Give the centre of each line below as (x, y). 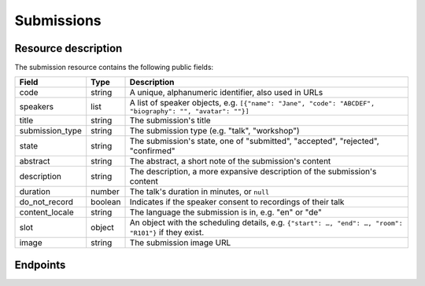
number (105, 192)
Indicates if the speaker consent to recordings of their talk (237, 202)
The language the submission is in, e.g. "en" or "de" (225, 212)
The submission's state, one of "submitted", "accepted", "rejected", (254, 141)
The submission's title (170, 120)
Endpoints (40, 264)
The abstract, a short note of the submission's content (230, 161)
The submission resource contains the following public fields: (114, 68)
